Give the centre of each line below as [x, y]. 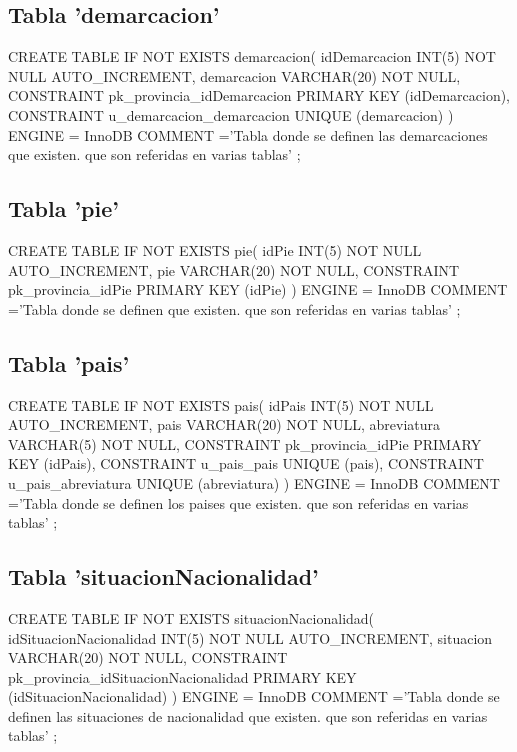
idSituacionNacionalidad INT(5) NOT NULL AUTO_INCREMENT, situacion [250, 637]
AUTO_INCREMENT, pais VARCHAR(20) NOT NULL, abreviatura [224, 424]
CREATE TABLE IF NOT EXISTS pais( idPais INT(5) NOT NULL [221, 404]
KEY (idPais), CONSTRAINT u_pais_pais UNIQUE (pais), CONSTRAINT [246, 463]
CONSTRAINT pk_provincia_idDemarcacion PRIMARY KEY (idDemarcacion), [259, 95]
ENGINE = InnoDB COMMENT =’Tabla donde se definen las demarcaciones [248, 134]
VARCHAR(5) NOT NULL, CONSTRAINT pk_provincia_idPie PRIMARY [245, 443]
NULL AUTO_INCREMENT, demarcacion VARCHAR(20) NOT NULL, [234, 75]
